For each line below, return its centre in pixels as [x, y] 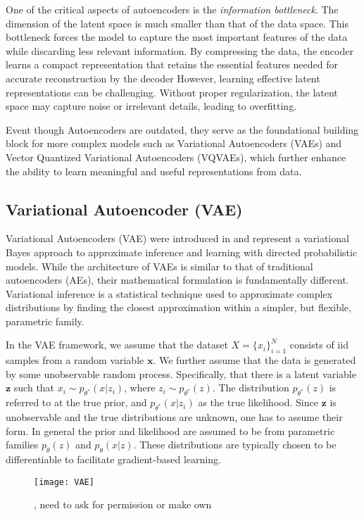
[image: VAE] [64, 482]
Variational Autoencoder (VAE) [124, 209]
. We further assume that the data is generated [255, 360]
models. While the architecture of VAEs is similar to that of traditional [159, 266]
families [22, 445]
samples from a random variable [75, 360]
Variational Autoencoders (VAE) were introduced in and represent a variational [177, 238]
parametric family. [45, 321]
